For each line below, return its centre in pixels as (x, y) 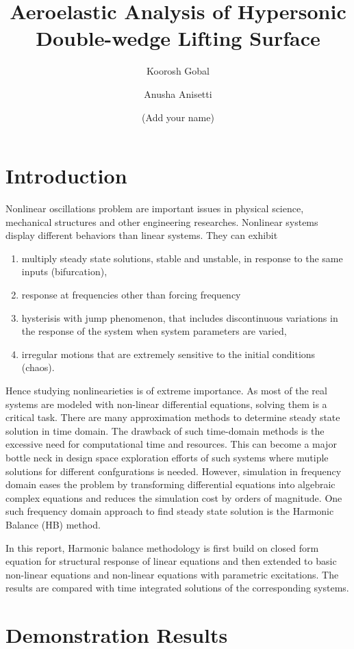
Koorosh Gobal (178, 71)
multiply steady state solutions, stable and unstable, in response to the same (182, 258)
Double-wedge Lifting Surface (178, 38)
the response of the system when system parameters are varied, (154, 331)
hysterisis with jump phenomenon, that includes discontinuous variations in (180, 317)
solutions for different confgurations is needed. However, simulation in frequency (174, 471)
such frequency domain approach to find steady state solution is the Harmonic (170, 511)
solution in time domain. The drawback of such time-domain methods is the (165, 430)
